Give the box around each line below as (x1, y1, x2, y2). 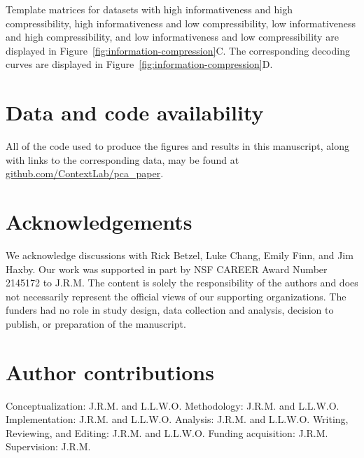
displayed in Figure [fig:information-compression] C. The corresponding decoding (6, 43, 350, 57)
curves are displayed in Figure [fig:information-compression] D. (6, 57, 273, 71)
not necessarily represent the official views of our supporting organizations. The (6, 289, 346, 303)
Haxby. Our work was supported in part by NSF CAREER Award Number (6, 261, 328, 276)
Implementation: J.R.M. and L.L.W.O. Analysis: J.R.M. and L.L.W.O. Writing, (6, 412, 349, 426)
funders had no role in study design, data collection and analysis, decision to (6, 303, 334, 317)
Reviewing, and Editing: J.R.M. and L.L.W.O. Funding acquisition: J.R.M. (6, 425, 328, 440)
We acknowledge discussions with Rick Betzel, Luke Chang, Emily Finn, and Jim (6, 248, 353, 262)
